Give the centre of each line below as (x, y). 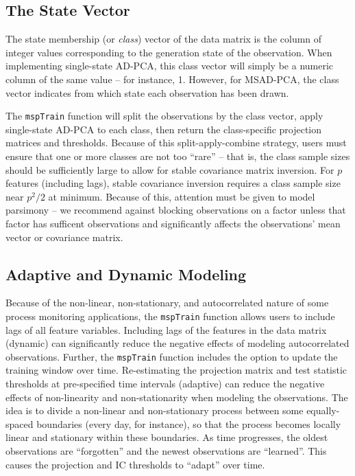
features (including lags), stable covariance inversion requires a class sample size (173, 183)
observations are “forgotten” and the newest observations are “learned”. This (166, 451)
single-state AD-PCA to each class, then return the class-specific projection (164, 129)
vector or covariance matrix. (64, 237)
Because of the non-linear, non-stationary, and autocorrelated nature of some (167, 303)
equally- (323, 410)
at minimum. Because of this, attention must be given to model (182, 196)
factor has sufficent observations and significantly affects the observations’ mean (173, 223)
